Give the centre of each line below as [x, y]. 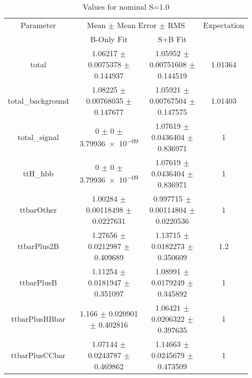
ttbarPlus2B [38, 246]
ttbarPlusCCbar [38, 355]
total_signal [38, 137]
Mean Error [137, 25]
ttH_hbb [38, 173]
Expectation [224, 25]
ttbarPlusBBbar [38, 319]
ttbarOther [38, 210]
